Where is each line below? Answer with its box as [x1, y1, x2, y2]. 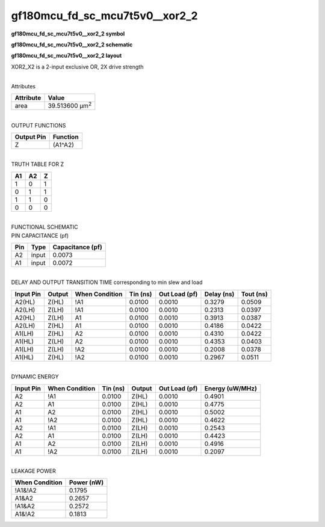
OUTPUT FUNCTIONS [11, 122, 66, 129]
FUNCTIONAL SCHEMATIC [11, 223, 78, 231]
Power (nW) [69, 478, 104, 487]
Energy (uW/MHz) [204, 384, 257, 392]
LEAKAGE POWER [11, 467, 57, 475]
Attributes [11, 82, 36, 90]
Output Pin [14, 133, 46, 141]
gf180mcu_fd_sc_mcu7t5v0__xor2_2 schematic [11, 41, 133, 48]
